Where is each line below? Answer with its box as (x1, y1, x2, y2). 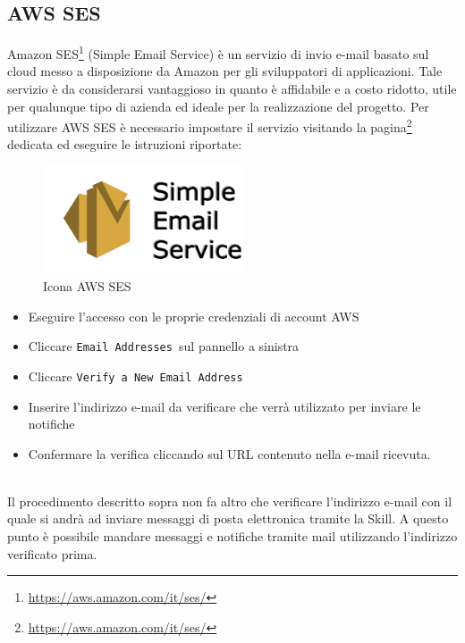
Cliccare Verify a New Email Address (28, 366, 243, 385)
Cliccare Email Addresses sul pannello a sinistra (28, 337, 300, 355)
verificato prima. (7, 544, 97, 563)
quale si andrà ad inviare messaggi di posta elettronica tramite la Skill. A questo (7, 509, 449, 528)
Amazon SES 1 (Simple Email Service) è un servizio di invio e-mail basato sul (7, 42, 429, 63)
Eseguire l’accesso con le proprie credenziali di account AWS (28, 306, 359, 325)
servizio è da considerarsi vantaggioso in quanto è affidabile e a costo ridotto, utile (7, 79, 457, 98)
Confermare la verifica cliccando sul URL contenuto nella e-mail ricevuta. (28, 444, 431, 463)
